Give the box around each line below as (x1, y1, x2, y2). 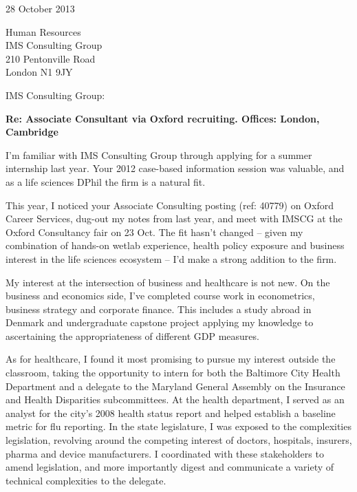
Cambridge (6, 125, 58, 139)
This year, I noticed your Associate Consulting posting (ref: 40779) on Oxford (6, 197, 334, 212)
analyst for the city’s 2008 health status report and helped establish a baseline (6, 405, 336, 420)
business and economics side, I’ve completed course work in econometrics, (6, 288, 315, 303)
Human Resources (6, 24, 81, 39)
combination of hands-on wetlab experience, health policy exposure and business (6, 238, 345, 253)
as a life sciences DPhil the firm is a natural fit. (6, 174, 206, 189)
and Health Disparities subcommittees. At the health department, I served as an (6, 392, 345, 407)
